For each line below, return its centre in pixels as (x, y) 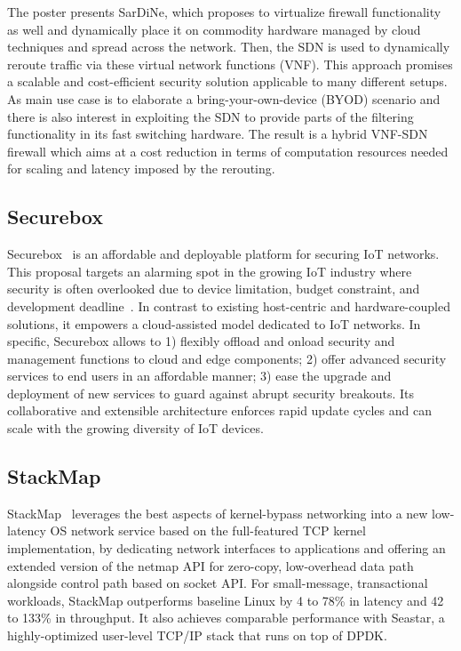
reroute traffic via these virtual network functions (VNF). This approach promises (230, 64)
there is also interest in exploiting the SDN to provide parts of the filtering (211, 116)
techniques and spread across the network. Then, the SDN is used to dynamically (229, 47)
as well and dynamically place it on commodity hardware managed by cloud (214, 29)
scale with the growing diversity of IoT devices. (135, 428)
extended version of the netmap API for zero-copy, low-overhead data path (211, 565)
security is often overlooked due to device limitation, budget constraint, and (214, 289)
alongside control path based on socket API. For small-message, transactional (218, 583)
